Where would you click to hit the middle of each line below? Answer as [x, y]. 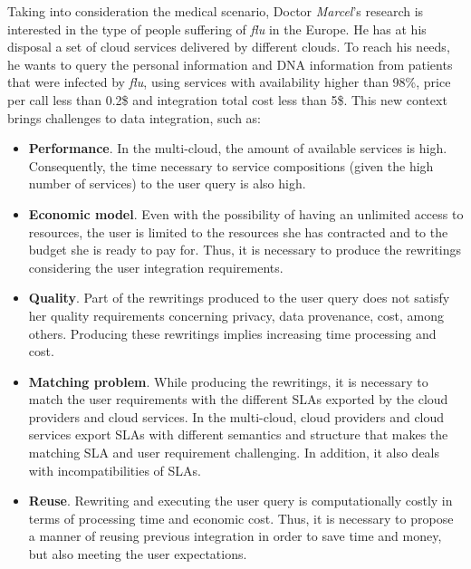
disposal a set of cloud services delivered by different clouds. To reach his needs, [229, 47]
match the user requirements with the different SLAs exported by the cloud [238, 399]
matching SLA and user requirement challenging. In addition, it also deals [234, 453]
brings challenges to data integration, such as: [134, 117]
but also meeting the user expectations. [138, 554]
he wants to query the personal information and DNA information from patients [230, 64]
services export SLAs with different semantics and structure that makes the [238, 434]
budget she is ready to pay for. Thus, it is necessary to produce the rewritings [245, 250]
